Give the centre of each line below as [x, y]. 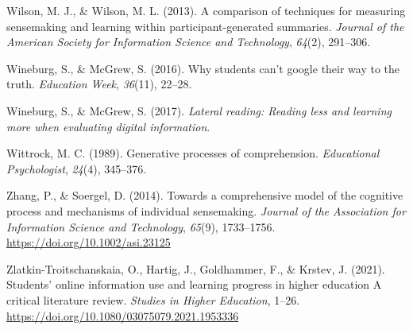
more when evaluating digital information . [108, 126]
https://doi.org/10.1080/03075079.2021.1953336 [123, 315]
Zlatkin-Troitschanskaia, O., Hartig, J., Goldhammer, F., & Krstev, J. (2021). [196, 268]
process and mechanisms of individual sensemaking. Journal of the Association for [206, 210]
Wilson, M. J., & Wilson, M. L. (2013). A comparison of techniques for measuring [206, 10]
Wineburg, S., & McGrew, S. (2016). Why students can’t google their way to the [203, 68]
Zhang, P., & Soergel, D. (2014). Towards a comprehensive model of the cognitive [205, 195]
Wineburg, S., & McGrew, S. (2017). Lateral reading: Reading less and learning [199, 110]
